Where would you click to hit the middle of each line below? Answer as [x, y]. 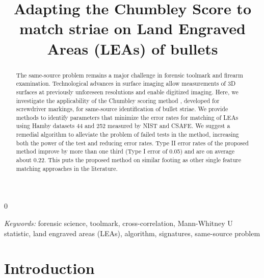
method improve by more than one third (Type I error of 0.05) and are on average [125, 151]
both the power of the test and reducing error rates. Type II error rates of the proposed [132, 143]
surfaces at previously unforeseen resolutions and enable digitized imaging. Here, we [127, 92]
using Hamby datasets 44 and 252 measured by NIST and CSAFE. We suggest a [123, 126]
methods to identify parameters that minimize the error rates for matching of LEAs [127, 117]
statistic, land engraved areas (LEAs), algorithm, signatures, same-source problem [132, 233]
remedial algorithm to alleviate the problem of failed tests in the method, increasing [127, 134]
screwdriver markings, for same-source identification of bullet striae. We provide [122, 109]
